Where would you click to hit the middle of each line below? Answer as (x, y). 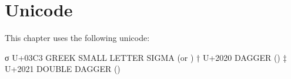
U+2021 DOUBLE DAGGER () (63, 69)
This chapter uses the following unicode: (77, 38)
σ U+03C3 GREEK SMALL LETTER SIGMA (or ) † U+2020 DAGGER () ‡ (146, 57)
